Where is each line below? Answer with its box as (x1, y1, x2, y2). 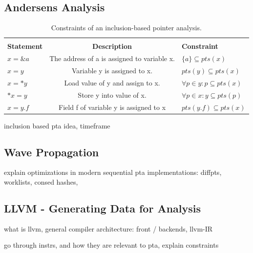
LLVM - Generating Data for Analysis (4, 200, 201, 215)
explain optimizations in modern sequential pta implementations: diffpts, (4, 167, 222, 177)
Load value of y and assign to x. (64, 77, 160, 87)
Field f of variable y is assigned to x (59, 102, 166, 112)
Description (92, 41, 132, 51)
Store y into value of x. (78, 89, 147, 100)
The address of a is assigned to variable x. (49, 53, 175, 63)
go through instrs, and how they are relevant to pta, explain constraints (4, 240, 219, 250)
